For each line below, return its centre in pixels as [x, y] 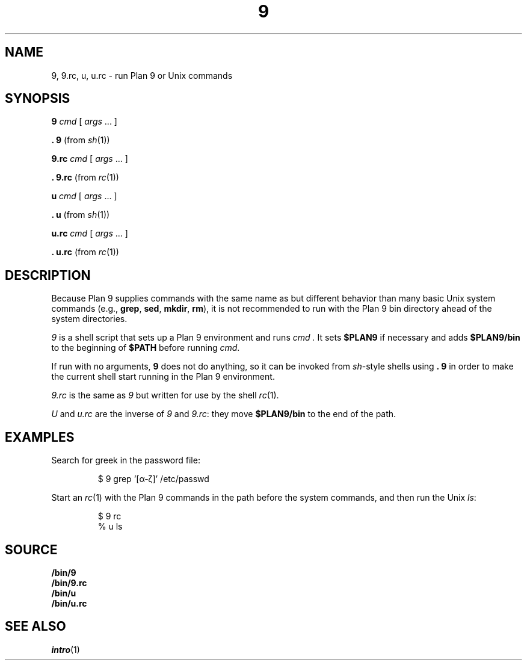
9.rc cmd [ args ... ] [90, 159]
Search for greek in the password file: [126, 460]
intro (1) [66, 649]
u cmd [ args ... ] [84, 196]
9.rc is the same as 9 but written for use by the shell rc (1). [165, 395]
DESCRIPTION [48, 275]
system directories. [89, 319]
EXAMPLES [40, 437]
